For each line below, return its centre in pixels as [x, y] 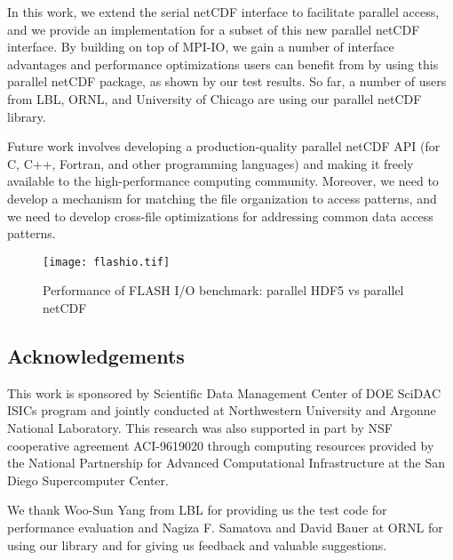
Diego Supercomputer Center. [88, 480]
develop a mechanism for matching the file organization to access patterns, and [222, 198]
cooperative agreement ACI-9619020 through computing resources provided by [221, 445]
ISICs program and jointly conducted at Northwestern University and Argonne [222, 410]
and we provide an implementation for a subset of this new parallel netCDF [214, 29]
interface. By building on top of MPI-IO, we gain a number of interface [201, 47]
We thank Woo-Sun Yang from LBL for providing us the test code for [197, 510]
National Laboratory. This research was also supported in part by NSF [200, 427]
